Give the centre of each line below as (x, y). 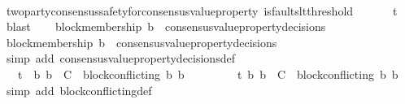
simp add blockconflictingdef (79, 90)
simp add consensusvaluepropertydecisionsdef (120, 58)
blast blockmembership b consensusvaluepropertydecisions (166, 26)
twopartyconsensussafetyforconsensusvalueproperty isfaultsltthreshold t (202, 10)
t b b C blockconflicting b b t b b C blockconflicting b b (208, 74)
